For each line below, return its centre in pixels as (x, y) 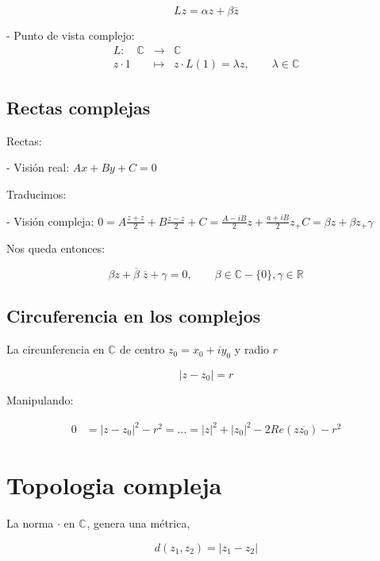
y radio (252, 349)
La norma (30, 523)
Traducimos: (36, 194)
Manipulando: (40, 399)
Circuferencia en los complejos (134, 316)
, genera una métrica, (138, 523)
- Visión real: (38, 167)
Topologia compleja (114, 485)
